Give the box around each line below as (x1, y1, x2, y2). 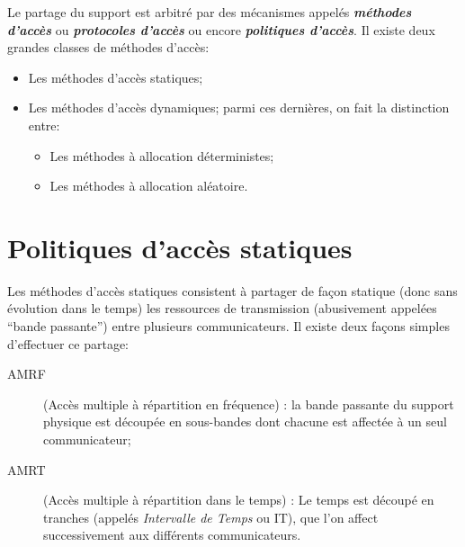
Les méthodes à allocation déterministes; (49, 146, 274, 165)
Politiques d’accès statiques (7, 229, 353, 265)
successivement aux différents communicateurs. (43, 525, 301, 544)
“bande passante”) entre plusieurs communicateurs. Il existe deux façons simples (7, 317, 450, 336)
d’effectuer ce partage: (7, 334, 130, 353)
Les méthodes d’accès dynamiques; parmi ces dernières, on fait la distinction (28, 98, 450, 117)
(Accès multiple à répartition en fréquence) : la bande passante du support (43, 394, 454, 413)
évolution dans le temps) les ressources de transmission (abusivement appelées (7, 299, 437, 318)
